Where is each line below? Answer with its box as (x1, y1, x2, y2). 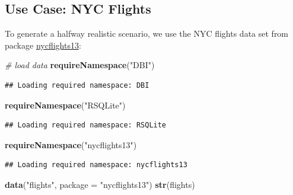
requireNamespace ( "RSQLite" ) (5, 98, 126, 111)
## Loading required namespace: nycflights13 (5, 161, 187, 170)
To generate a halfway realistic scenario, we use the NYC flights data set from (5, 27, 289, 40)
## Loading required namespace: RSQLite (5, 121, 167, 130)
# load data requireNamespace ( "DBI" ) (5, 59, 155, 71)
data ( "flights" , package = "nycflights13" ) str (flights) (5, 178, 195, 190)
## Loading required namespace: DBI (5, 81, 149, 89)
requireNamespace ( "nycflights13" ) (5, 138, 137, 151)
